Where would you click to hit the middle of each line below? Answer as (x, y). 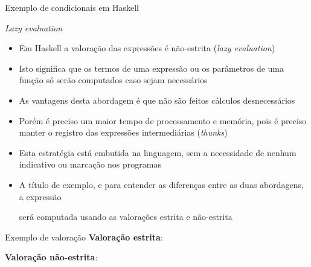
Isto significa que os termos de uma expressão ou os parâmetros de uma (151, 68)
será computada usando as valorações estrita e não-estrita (126, 217)
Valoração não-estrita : (51, 257)
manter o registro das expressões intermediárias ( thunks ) (123, 132)
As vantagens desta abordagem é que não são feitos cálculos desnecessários (157, 100)
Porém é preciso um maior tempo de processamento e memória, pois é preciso (163, 120)
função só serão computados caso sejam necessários (113, 80)
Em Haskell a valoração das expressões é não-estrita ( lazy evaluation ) (147, 48)
